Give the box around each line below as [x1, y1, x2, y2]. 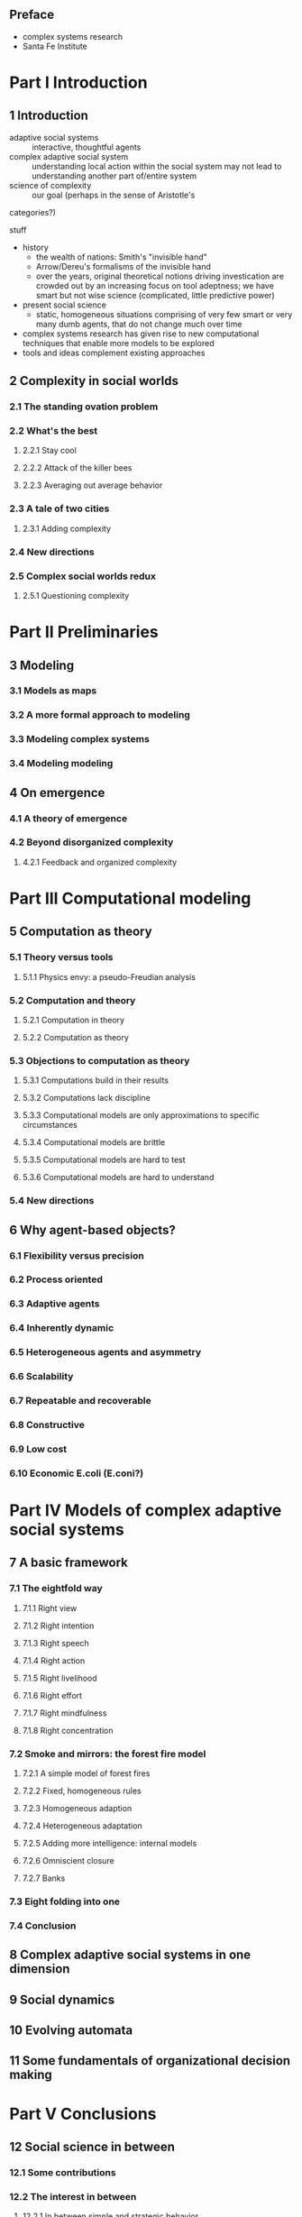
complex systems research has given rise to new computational [22, 328, 260, 339]
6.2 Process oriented [9, 1273, 104, 1286]
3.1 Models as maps [9, 684, 97, 697]
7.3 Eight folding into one [9, 1895, 120, 1908]
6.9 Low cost [9, 1443, 68, 1455]
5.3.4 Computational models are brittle [22, 1137, 165, 1148]
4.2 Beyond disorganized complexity [9, 836, 174, 848]
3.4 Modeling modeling [9, 757, 114, 770]
